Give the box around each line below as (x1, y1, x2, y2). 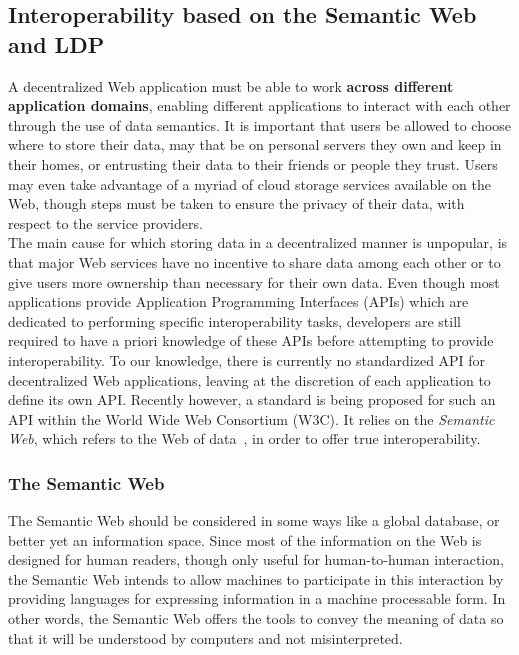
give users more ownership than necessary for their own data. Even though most (8, 271, 500, 292)
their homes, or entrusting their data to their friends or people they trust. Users (8, 153, 498, 174)
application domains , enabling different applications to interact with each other (8, 95, 511, 116)
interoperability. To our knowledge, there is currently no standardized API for (8, 349, 486, 370)
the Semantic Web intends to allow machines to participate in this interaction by (8, 568, 504, 589)
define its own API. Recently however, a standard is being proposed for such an (8, 389, 496, 410)
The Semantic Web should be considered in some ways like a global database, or (8, 510, 500, 531)
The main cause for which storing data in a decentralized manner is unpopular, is (8, 232, 508, 253)
